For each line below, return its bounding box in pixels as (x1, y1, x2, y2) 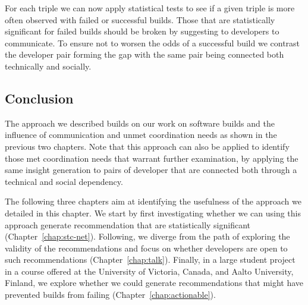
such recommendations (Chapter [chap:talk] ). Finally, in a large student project (5, 253, 296, 266)
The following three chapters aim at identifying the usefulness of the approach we (5, 195, 301, 207)
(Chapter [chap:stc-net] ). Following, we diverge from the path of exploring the (5, 230, 290, 243)
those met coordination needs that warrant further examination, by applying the (5, 152, 298, 164)
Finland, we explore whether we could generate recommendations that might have (5, 276, 304, 289)
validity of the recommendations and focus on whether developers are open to (5, 241, 288, 254)
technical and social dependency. (5, 175, 123, 187)
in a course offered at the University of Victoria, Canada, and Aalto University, (5, 265, 294, 277)
